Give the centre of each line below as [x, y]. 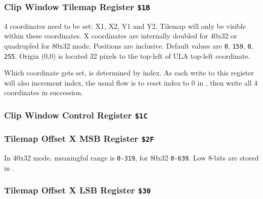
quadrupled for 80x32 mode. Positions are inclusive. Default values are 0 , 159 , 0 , [129, 45]
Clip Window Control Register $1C [76, 115]
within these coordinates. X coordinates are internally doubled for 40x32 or [121, 36]
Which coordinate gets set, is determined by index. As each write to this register [129, 73]
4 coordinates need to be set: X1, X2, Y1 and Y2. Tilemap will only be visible [125, 26]
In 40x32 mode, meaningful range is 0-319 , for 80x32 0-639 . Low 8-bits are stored [131, 158]
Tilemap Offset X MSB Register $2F [79, 138]
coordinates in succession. [44, 92]
